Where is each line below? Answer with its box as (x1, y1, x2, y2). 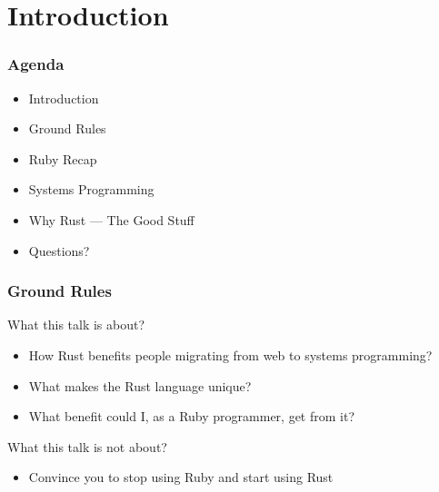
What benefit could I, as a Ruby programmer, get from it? (28, 407, 354, 426)
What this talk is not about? (7, 437, 167, 456)
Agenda (7, 53, 65, 75)
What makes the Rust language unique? (28, 376, 252, 395)
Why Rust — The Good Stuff (28, 210, 195, 229)
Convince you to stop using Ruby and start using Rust (28, 467, 334, 487)
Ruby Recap (28, 149, 97, 168)
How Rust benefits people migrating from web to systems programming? (28, 345, 433, 364)
